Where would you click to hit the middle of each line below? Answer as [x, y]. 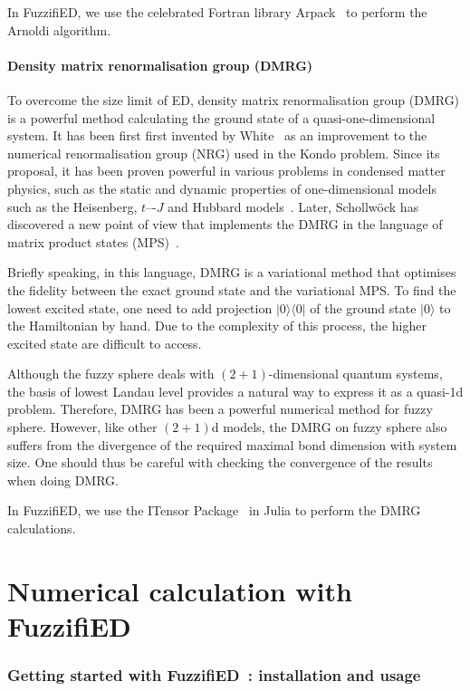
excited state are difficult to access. [105, 343]
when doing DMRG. [63, 480]
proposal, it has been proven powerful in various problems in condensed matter [226, 171]
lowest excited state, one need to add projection [140, 307]
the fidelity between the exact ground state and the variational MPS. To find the [232, 289]
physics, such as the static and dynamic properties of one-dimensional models [222, 188]
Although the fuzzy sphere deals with [111, 374]
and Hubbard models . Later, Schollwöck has [293, 206]
